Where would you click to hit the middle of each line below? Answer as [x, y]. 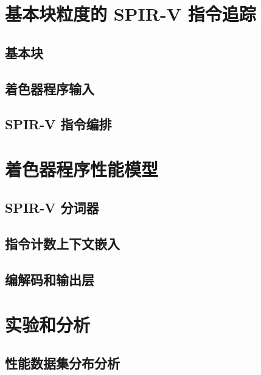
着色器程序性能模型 [82, 169]
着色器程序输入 [50, 88]
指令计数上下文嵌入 [62, 244]
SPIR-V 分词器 [52, 208]
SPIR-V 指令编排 [58, 124]
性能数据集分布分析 [62, 363]
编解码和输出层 [50, 280]
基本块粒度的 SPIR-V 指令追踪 [130, 14]
